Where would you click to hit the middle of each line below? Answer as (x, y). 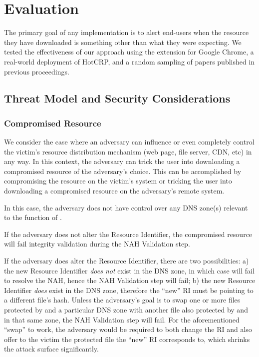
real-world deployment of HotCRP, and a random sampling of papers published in (129, 61)
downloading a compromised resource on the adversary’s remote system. (114, 191)
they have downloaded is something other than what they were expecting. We (123, 42)
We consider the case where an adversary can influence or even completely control (129, 142)
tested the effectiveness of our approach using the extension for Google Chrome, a (129, 52)
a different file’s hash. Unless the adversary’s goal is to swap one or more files (122, 300)
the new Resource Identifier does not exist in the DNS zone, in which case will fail (129, 270)
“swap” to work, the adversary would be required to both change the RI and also (128, 329)
